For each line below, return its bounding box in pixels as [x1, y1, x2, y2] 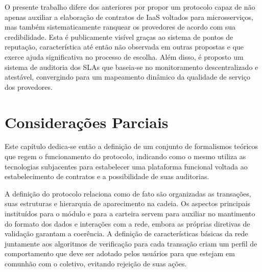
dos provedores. [5, 81, 53, 92]
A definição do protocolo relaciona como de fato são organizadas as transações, [5, 188, 251, 199]
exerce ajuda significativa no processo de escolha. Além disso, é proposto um [5, 51, 244, 62]
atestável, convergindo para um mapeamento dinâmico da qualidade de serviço [5, 71, 250, 82]
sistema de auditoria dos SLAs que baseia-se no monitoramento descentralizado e [5, 61, 258, 72]
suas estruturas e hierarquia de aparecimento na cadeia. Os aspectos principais [5, 198, 251, 209]
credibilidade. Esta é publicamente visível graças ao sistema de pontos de [5, 31, 233, 42]
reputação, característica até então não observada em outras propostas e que [5, 41, 244, 52]
